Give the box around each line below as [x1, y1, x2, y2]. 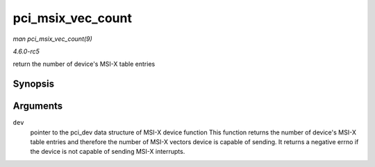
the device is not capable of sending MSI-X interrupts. [30, 148, 185, 156]
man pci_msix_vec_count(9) [12, 35, 93, 43]
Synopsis [12, 78, 55, 90]
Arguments [12, 100, 63, 112]
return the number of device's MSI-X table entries [12, 60, 156, 69]
